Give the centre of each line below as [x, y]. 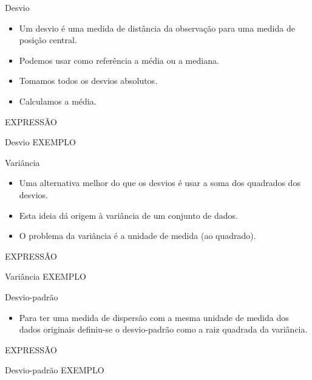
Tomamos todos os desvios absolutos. [88, 81]
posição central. [48, 40]
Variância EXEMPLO [46, 276]
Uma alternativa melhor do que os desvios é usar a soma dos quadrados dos [160, 183]
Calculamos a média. [58, 101]
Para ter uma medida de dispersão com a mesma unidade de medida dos [154, 317]
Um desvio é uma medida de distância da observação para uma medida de [157, 28]
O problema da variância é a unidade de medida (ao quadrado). [137, 236]
